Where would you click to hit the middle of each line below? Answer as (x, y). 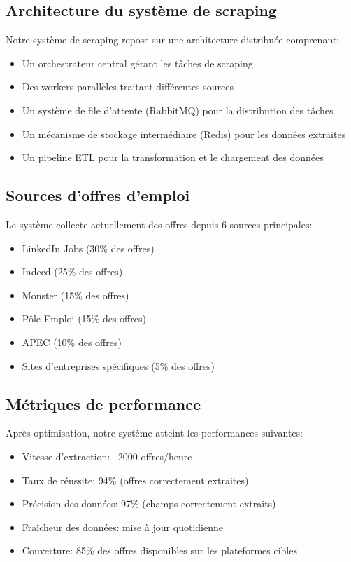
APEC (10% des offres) (72, 342)
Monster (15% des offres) (76, 295)
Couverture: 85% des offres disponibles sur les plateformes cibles (159, 550)
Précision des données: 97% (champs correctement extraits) (149, 503)
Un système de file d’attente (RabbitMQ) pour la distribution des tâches (178, 110)
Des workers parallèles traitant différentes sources (128, 87)
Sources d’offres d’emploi (98, 195)
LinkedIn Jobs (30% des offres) (88, 248)
